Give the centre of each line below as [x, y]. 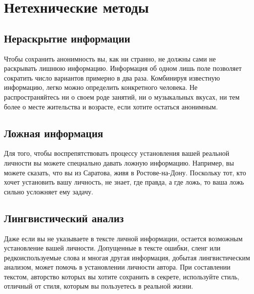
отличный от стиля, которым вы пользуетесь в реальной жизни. [99, 286]
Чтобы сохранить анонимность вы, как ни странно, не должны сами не [110, 58]
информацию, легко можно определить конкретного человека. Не [101, 87]
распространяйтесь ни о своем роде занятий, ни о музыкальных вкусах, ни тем [122, 96]
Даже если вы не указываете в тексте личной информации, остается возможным [123, 238]
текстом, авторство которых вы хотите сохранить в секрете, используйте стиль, [122, 276]
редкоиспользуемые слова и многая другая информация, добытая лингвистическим [127, 257]
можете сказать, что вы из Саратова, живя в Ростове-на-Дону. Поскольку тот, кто [125, 172]
